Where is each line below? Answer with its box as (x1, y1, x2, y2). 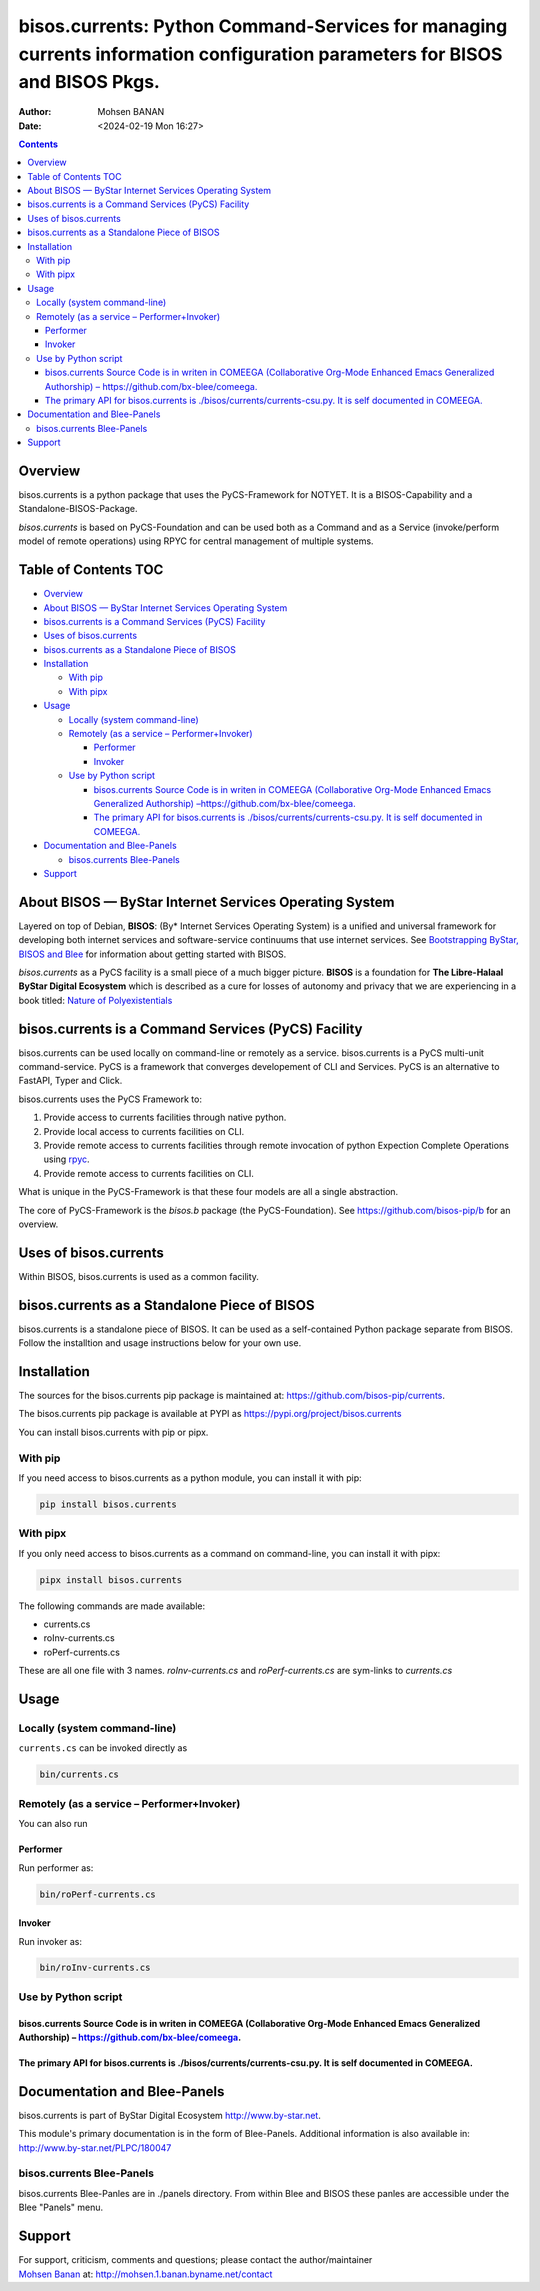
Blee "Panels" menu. (18, 2201, 104, 2214)
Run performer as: (18, 1861, 94, 1874)
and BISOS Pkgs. (18, 71, 160, 94)
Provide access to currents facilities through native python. (43, 1111, 287, 1124)
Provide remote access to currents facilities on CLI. (43, 1167, 254, 1179)
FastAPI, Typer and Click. (18, 1075, 123, 1087)
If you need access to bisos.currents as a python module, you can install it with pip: (18, 1472, 362, 1484)
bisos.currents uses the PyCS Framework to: (18, 1093, 202, 1105)
